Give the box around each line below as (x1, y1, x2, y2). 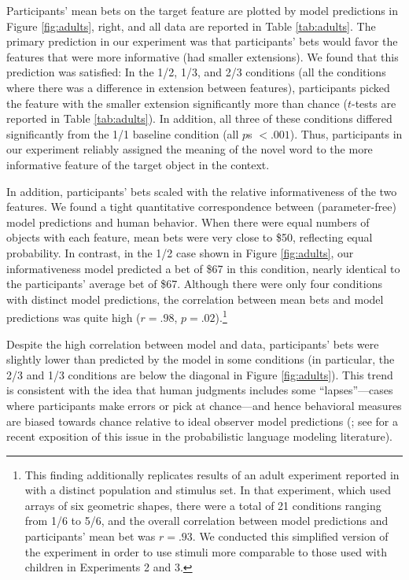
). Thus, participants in (289, 125, 403, 142)
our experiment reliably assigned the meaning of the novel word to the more (6, 141, 373, 157)
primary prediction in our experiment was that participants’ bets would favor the (6, 33, 398, 50)
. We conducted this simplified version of (192, 528, 389, 545)
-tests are (352, 94, 396, 111)
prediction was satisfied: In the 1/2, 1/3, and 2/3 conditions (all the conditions (6, 64, 386, 80)
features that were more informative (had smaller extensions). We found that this (6, 48, 399, 65)
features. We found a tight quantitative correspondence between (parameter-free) (6, 198, 396, 215)
